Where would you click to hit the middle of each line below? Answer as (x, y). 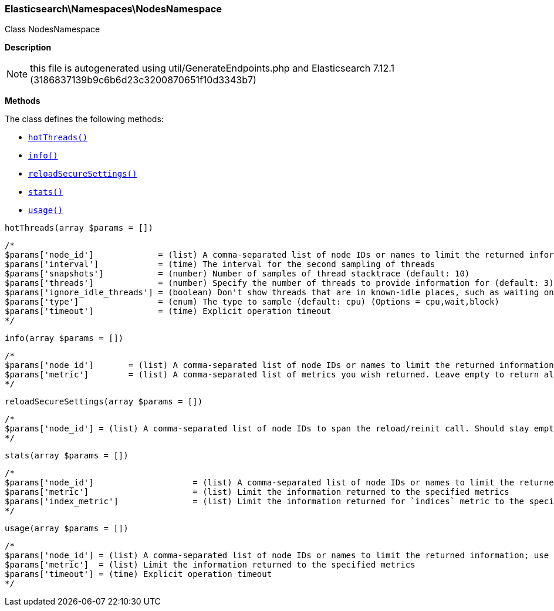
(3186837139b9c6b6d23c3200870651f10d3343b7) (143, 80)
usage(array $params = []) (67, 529)
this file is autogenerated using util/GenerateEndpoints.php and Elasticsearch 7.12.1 (212, 68)
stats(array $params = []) (67, 456)
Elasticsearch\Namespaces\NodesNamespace (114, 9)
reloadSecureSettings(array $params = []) (104, 402)
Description (28, 48)
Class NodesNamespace (53, 29)
